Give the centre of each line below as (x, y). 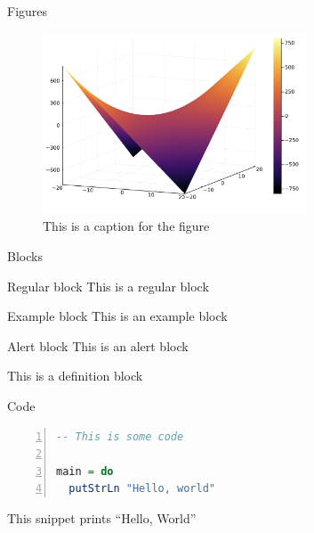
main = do (85, 471)
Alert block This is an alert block (98, 345)
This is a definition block (75, 376)
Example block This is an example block (117, 316)
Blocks (25, 255)
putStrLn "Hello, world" (142, 489)
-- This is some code (120, 436)
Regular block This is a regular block (108, 286)
